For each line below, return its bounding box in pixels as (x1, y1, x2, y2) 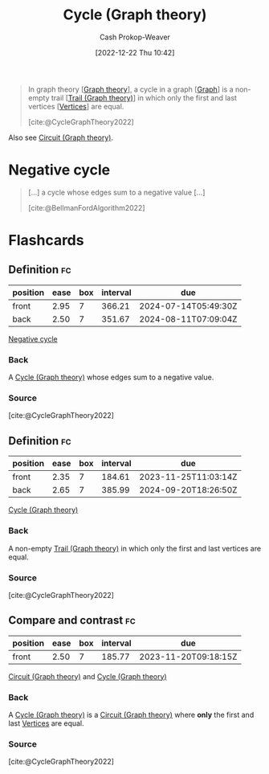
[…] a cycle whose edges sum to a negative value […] (27, 187, 206, 197)
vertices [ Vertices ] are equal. (27, 101, 124, 111)
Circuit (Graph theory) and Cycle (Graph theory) (8, 671, 167, 681)
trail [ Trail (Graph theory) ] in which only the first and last (51, 92, 237, 102)
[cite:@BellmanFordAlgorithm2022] (27, 203, 146, 212)
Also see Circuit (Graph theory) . (8, 133, 114, 142)
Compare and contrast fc (8, 613, 136, 628)
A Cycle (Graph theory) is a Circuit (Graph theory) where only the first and (8, 710, 255, 719)
